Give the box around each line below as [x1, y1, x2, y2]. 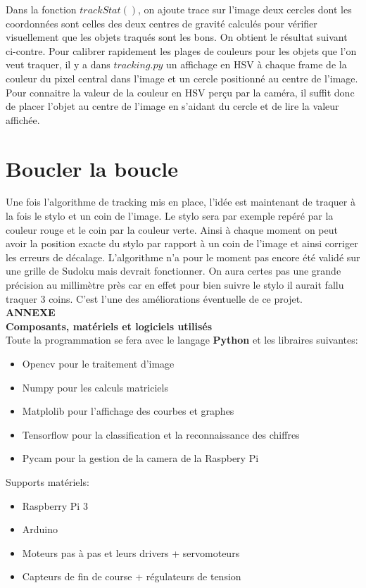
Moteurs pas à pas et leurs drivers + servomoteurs [22, 545, 240, 560]
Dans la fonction [6, 2, 77, 16]
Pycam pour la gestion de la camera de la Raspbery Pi [22, 451, 259, 465]
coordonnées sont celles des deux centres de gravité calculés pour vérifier [6, 15, 317, 30]
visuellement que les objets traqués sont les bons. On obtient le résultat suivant [6, 30, 348, 44]
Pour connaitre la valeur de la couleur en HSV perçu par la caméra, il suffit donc [6, 85, 355, 99]
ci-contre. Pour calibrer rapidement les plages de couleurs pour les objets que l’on [6, 43, 357, 58]
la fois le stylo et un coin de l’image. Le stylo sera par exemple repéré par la [6, 208, 334, 223]
